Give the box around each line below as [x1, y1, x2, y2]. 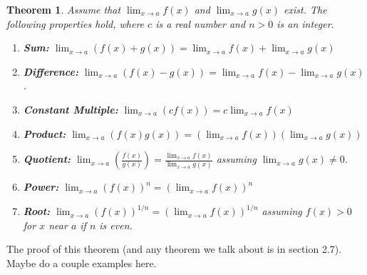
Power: [23, 179, 59, 194]
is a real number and [155, 16, 246, 31]
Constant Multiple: [23, 101, 118, 116]
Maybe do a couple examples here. [6, 256, 157, 271]
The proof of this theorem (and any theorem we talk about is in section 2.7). [6, 241, 342, 256]
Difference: [23, 64, 78, 79]
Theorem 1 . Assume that [6, 2, 121, 16]
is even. [99, 217, 133, 232]
